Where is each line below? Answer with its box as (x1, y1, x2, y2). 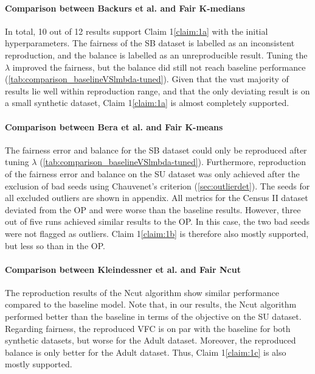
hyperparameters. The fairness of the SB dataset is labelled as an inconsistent (5, 37, 295, 49)
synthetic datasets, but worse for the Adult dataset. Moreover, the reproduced (5, 334, 296, 347)
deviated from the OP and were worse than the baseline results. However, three (5, 203, 301, 216)
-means (193, 120, 223, 133)
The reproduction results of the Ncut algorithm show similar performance (5, 286, 279, 298)
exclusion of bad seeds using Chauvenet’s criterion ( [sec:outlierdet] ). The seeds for (5, 179, 310, 192)
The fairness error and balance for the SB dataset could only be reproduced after (5, 143, 307, 156)
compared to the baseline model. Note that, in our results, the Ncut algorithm (5, 298, 297, 311)
